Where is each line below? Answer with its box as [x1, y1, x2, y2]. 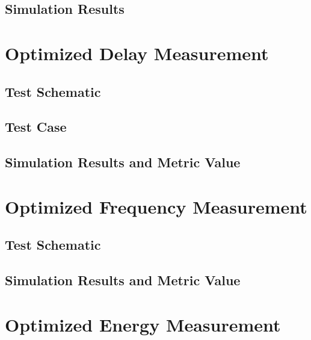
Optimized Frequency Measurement [5, 194, 307, 218]
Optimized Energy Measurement [5, 312, 281, 336]
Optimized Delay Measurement [5, 40, 269, 65]
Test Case [5, 117, 67, 136]
